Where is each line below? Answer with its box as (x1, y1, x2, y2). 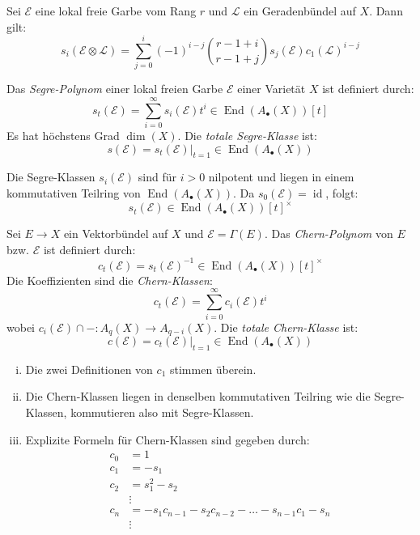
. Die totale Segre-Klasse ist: (177, 127, 317, 144)
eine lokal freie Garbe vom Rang (35, 2, 197, 19)
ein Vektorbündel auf (63, 225, 168, 242)
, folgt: (325, 185, 358, 202)
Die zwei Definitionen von (25, 360, 153, 377)
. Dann (369, 2, 403, 19)
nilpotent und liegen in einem (208, 168, 354, 185)
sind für (138, 168, 176, 185)
